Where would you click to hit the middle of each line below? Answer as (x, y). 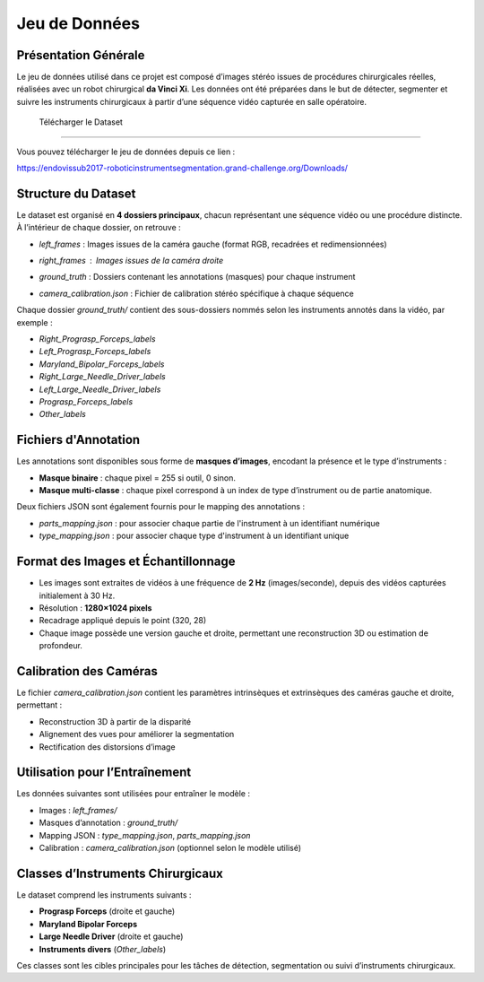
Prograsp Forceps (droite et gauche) (107, 911)
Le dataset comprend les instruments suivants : (104, 895)
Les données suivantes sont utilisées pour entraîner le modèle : (134, 794)
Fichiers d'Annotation (78, 440)
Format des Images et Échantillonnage (126, 562)
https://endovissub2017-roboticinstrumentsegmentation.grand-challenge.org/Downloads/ (182, 168)
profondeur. (60, 646)
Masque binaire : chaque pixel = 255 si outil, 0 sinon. (138, 478)
